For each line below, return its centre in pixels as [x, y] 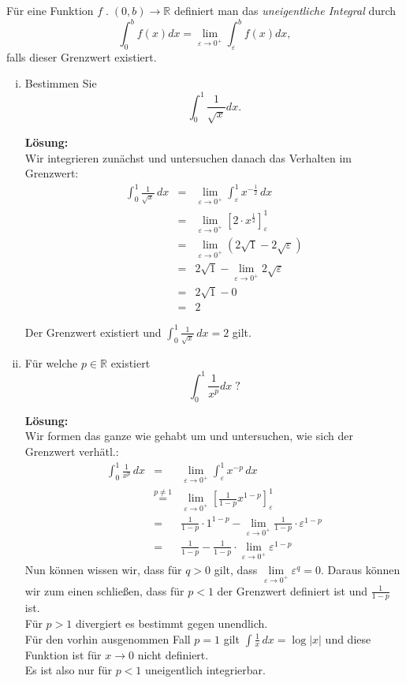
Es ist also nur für [68, 670]
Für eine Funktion [50, 10]
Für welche [51, 362]
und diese [348, 638]
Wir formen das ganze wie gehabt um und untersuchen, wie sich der [189, 436]
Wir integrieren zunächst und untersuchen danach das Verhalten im [188, 157]
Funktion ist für [63, 654]
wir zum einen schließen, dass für [104, 590]
